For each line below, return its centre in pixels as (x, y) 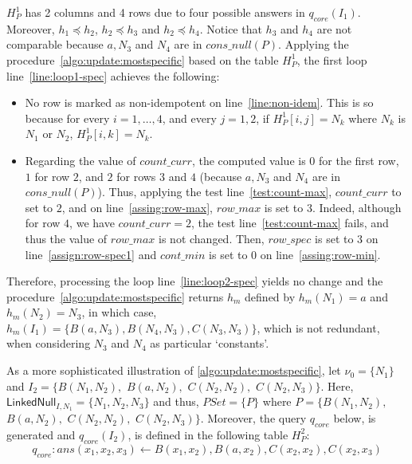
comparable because (55, 44)
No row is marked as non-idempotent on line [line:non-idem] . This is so (199, 102)
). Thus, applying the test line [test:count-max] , (215, 192)
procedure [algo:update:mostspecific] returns (115, 296)
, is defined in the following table (208, 434)
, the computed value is (249, 160)
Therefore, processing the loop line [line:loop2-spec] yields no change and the (195, 281)
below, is (355, 418)
